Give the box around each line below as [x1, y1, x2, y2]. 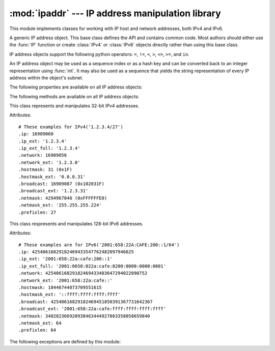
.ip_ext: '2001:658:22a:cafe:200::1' [18, 256, 113, 262]
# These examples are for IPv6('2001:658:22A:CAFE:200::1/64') [18, 242, 180, 248]
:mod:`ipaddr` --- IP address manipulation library [9, 8, 221, 19]
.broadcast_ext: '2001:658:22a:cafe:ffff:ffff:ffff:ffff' [18, 306, 167, 312]
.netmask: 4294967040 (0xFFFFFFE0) [18, 195, 107, 201]
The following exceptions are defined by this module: [9, 338, 121, 344]
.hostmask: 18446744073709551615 [18, 285, 102, 290]
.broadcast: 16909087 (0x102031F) [18, 181, 104, 187]
